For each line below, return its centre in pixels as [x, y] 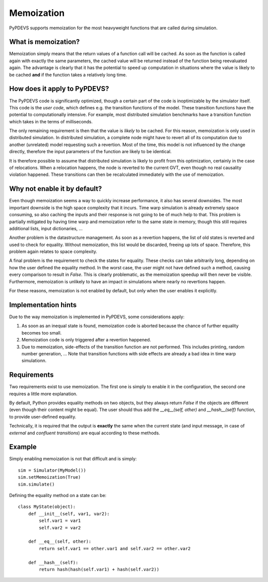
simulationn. [34, 361]
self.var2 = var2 [60, 528]
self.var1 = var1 [60, 521]
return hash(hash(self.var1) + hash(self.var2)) [99, 569]
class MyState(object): [47, 507]
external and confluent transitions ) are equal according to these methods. [85, 433]
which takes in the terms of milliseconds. [51, 121]
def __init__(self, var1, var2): [69, 514]
